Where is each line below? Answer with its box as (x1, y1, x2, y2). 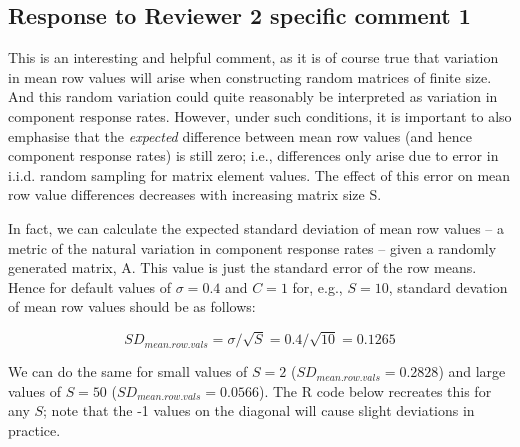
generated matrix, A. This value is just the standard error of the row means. (8, 257, 477, 278)
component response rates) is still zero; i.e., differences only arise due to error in (8, 145, 499, 166)
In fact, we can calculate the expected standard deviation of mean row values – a (8, 217, 505, 238)
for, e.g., (292, 276, 343, 297)
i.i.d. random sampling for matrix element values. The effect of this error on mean (8, 164, 511, 185)
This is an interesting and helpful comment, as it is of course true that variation (8, 47, 499, 68)
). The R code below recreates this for (258, 380, 492, 401)
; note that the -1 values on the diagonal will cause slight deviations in (43, 400, 475, 421)
